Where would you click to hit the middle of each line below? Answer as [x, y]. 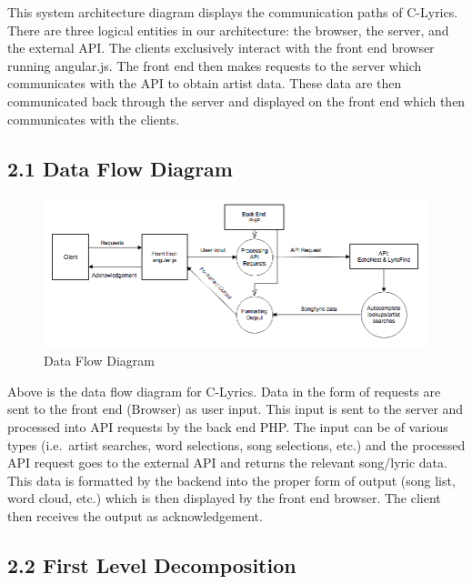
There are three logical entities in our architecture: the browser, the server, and [228, 30]
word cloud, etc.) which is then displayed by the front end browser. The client [224, 498]
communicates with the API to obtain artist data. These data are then [205, 83]
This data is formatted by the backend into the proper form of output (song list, [231, 480]
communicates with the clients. [94, 119]
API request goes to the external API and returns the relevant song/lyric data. [227, 463]
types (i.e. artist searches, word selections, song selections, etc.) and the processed [236, 444]
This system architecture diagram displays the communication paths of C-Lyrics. [233, 12]
